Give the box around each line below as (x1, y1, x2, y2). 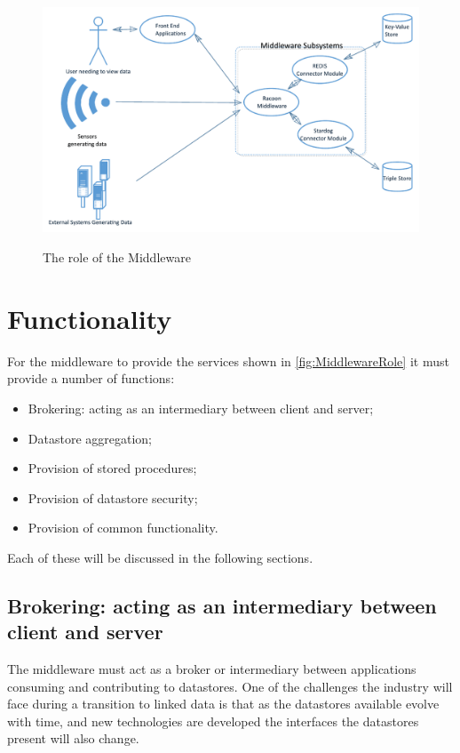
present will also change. (7, 729, 139, 748)
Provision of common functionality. (28, 518, 218, 537)
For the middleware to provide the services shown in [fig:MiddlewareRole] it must (7, 351, 449, 370)
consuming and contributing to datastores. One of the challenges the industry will (7, 677, 453, 695)
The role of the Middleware (43, 248, 191, 266)
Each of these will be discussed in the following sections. (7, 548, 313, 566)
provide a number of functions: (7, 369, 175, 388)
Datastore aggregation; (28, 429, 152, 447)
